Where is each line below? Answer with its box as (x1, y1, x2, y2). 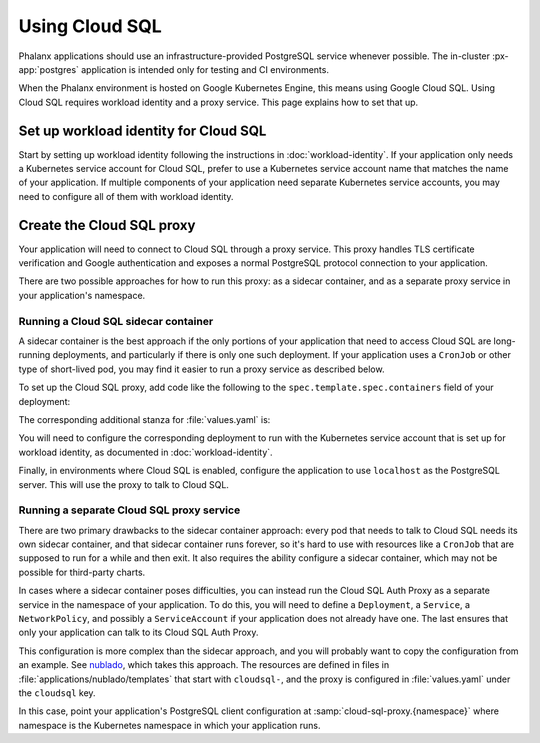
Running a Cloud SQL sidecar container (18, 314, 214, 328)
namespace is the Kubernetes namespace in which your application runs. (18, 719, 321, 731)
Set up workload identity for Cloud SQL (18, 122, 267, 139)
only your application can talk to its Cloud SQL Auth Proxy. (18, 626, 259, 639)
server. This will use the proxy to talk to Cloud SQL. (18, 478, 230, 490)
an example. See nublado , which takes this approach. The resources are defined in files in (18, 659, 390, 671)
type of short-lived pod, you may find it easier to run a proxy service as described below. (18, 363, 385, 375)
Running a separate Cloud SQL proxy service (18, 503, 241, 517)
